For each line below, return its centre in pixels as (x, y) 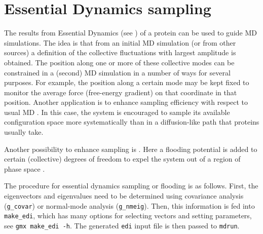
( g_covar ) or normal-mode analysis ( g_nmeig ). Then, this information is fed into (129, 205)
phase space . (25, 168)
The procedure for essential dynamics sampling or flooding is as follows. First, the (131, 186)
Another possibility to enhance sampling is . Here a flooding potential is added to (131, 149)
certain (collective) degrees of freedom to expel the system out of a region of (122, 159)
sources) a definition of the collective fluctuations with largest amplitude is (120, 52)
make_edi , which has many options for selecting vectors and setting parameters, (128, 216)
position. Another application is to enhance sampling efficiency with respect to (126, 102)
